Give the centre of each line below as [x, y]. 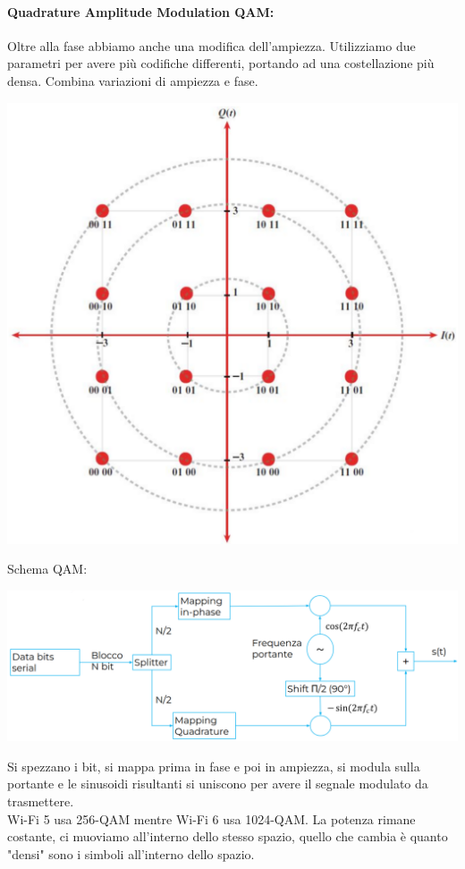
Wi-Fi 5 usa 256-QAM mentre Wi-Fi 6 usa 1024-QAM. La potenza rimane [211, 818]
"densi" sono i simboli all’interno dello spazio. [131, 853]
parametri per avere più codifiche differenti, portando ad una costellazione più [221, 63]
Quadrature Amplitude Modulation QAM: [141, 11]
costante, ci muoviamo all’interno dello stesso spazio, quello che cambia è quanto [228, 836]
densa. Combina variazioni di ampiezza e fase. [133, 80]
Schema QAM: [47, 569]
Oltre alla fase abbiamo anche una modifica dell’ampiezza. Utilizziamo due [211, 45]
